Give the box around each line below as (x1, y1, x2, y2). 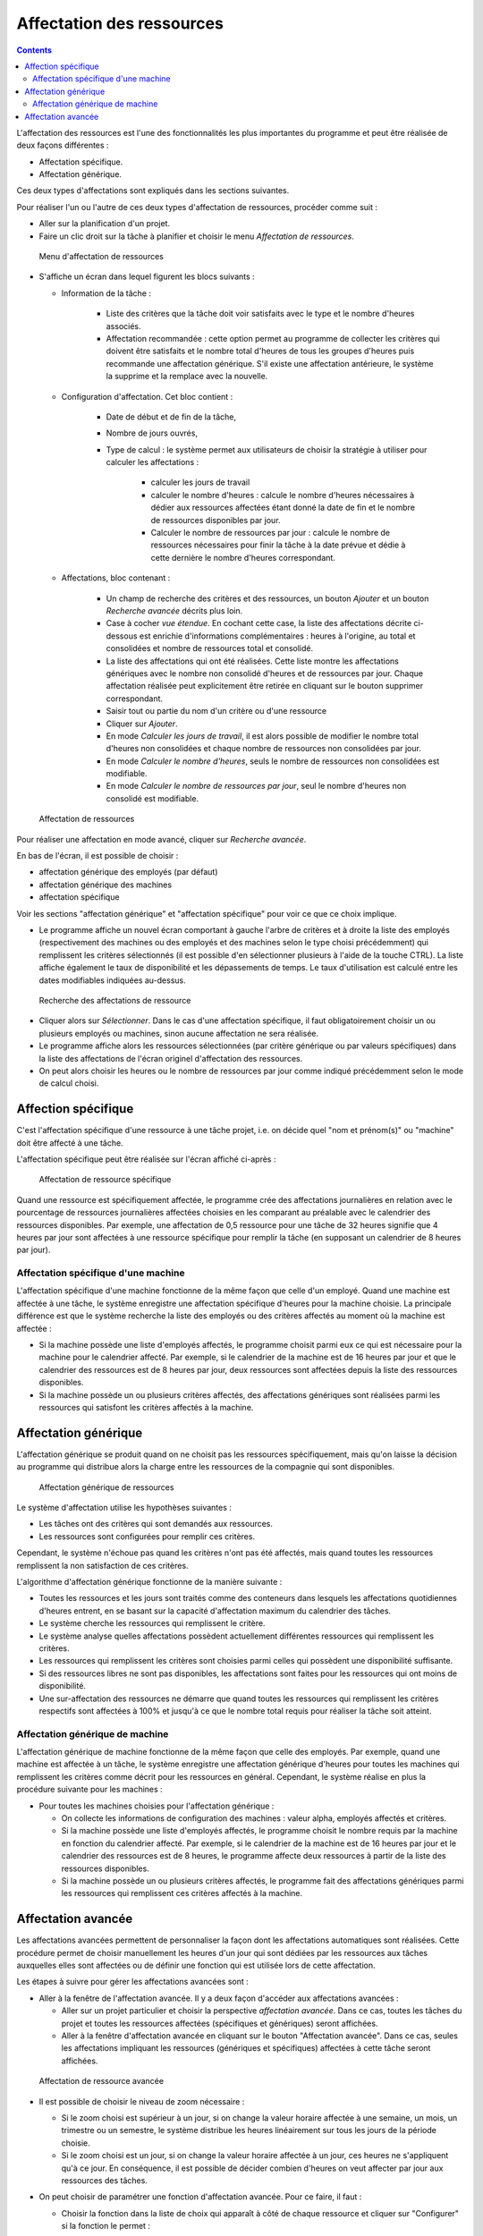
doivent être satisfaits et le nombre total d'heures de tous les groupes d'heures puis (106, 345, 415, 357)
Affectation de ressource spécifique (38, 1174, 172, 1185)
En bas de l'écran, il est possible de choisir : (16, 851, 179, 861)
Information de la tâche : (61, 287, 152, 299)
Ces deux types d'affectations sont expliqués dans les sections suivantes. (16, 185, 290, 196)
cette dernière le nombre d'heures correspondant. (150, 552, 335, 563)
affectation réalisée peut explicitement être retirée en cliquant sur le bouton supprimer (106, 681, 424, 691)
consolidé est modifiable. (106, 792, 199, 804)
